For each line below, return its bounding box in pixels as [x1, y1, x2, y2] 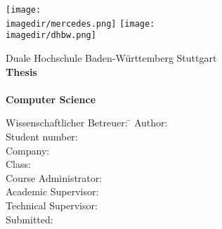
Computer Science [6, 91, 96, 106]
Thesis [6, 64, 37, 79]
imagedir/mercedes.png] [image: [6, 18, 155, 29]
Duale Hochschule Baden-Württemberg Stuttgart [6, 50, 217, 65]
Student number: [6, 129, 78, 143]
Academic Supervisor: [6, 184, 99, 199]
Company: [6, 143, 50, 157]
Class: [6, 157, 31, 171]
